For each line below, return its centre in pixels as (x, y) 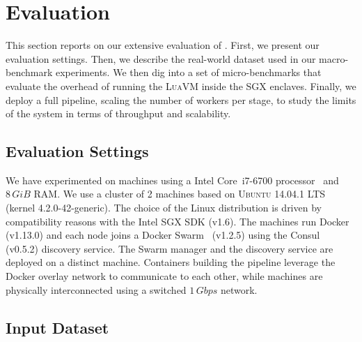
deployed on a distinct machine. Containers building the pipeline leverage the (171, 262)
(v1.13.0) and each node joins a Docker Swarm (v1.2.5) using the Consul (163, 235)
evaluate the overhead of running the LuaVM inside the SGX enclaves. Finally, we (181, 85)
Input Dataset (57, 327)
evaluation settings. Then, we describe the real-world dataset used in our (161, 58)
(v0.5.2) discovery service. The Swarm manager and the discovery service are (170, 248)
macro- (334, 58)
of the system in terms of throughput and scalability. (118, 113)
